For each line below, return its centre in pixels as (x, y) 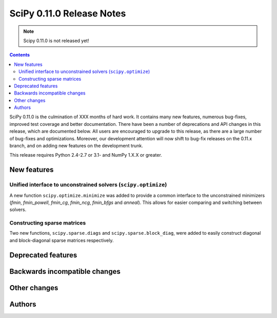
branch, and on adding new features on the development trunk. (76, 146)
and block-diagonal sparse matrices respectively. (62, 240)
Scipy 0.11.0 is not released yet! (56, 41)
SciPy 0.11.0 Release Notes (68, 13)
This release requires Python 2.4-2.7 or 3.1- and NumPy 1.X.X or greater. (86, 155)
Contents (20, 55)
